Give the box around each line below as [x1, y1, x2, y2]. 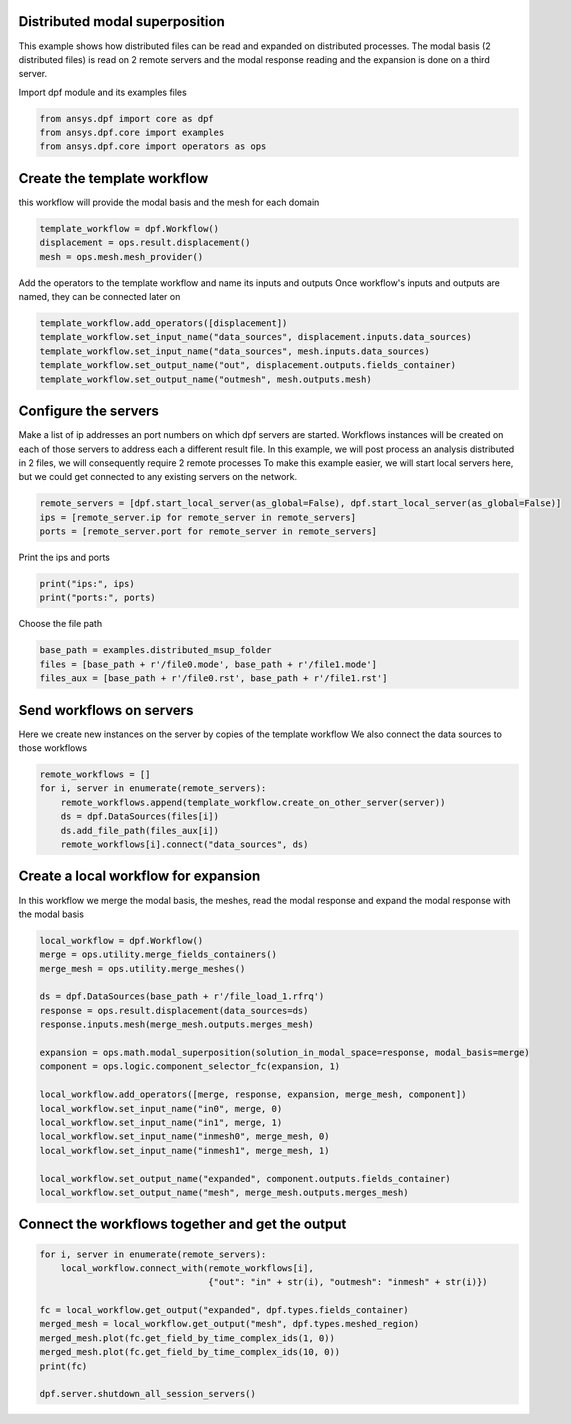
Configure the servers [18, 403, 160, 420]
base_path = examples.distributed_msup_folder [39, 645, 272, 656]
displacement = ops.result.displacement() [39, 237, 251, 249]
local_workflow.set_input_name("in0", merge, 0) [39, 1103, 283, 1114]
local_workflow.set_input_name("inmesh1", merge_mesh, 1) [39, 1145, 330, 1156]
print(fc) [39, 1360, 88, 1372]
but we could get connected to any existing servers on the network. [18, 471, 298, 483]
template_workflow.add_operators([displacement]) [39, 318, 288, 329]
